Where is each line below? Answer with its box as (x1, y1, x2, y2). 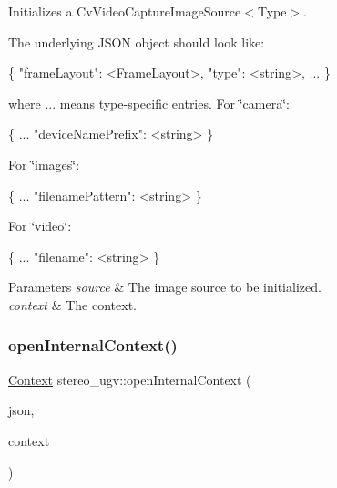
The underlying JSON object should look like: (8, 32, 265, 51)
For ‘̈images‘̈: (8, 154, 80, 173)
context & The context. (8, 295, 137, 314)
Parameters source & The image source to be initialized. (8, 277, 322, 296)
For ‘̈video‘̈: (8, 216, 72, 235)
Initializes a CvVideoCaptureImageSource (8, 2, 241, 20)
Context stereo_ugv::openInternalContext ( (8, 369, 251, 389)
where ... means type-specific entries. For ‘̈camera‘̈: (8, 93, 290, 112)
